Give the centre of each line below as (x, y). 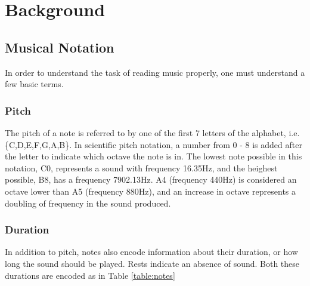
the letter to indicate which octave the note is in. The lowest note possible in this (154, 156)
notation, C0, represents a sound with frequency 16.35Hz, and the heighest (141, 167)
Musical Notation (60, 47)
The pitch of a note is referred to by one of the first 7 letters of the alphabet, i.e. (152, 132)
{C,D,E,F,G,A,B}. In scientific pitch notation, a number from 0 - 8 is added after (154, 144)
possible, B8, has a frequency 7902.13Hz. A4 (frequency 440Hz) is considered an (151, 179)
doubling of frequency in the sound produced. (88, 203)
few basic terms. (34, 84)
